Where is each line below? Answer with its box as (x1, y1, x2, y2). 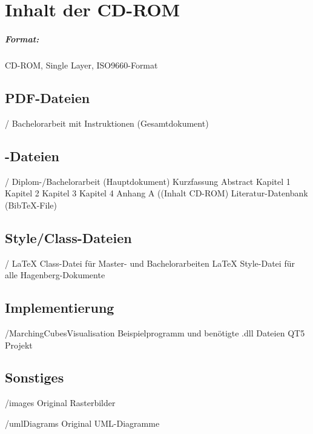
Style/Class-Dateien (5, 228, 132, 247)
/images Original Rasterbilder (5, 396, 116, 409)
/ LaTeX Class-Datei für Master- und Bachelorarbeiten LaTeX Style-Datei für (5, 256, 295, 269)
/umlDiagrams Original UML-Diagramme (5, 416, 160, 429)
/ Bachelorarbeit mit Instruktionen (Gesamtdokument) (5, 116, 209, 129)
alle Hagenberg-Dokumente (5, 269, 105, 281)
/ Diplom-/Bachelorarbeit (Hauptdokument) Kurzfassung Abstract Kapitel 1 (5, 175, 291, 187)
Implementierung (5, 298, 114, 317)
